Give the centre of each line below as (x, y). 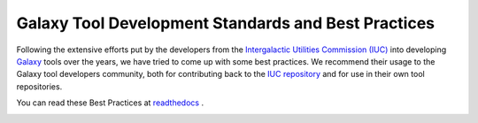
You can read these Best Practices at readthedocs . (110, 103)
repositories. (39, 86)
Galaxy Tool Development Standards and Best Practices (226, 23)
